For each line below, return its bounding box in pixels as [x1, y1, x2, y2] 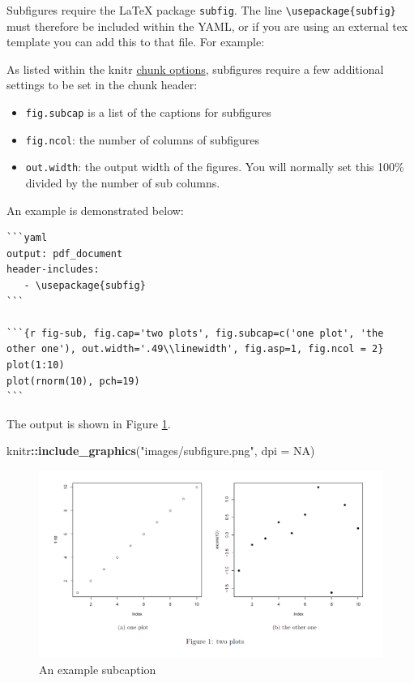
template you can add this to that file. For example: [6, 33, 265, 50]
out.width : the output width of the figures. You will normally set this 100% [25, 158, 404, 175]
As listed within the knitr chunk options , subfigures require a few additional [6, 60, 384, 77]
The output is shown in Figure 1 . [6, 415, 171, 432]
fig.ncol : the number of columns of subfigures [25, 131, 260, 148]
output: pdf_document [6, 247, 123, 260]
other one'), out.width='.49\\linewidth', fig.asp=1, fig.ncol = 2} [6, 343, 384, 355]
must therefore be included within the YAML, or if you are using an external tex [6, 17, 408, 34]
